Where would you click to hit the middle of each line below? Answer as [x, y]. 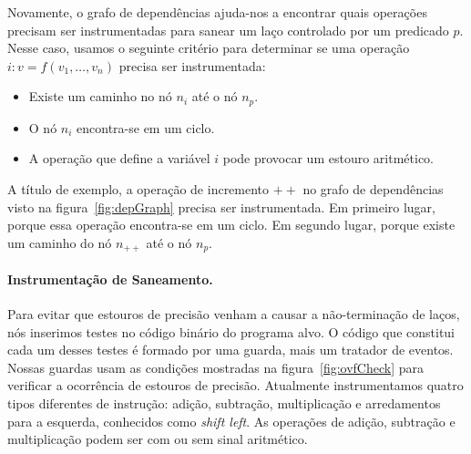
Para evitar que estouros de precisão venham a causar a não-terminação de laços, [234, 314]
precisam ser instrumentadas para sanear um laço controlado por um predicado [228, 30]
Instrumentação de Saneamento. [110, 279]
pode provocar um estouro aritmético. [328, 158]
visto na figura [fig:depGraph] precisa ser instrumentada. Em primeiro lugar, [221, 206]
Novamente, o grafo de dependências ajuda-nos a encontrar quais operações [217, 12]
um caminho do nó [60, 242]
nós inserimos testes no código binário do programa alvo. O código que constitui [231, 331]
